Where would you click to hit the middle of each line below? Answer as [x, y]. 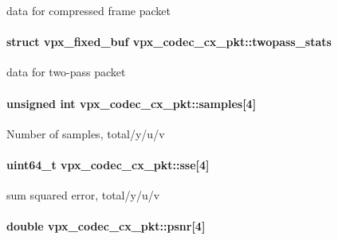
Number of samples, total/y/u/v [86, 133]
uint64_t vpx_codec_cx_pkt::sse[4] [108, 164]
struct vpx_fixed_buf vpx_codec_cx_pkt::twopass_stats [169, 42]
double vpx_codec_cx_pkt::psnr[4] [106, 226]
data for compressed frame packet [88, 10]
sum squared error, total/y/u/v [83, 195]
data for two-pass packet [66, 72]
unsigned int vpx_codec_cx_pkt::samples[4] [132, 103]
